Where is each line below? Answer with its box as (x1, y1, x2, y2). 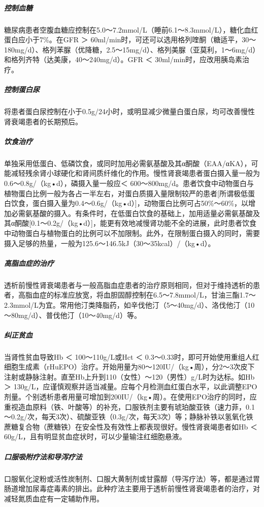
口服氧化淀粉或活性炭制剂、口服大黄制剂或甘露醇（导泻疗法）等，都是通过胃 (4, 473, 260, 484)
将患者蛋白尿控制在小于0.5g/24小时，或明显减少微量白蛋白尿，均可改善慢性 (4, 106, 255, 117)
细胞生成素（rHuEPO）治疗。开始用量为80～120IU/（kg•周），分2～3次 (4, 361, 241, 372)
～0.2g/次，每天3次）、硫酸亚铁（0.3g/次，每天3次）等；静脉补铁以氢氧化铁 (4, 411, 253, 422)
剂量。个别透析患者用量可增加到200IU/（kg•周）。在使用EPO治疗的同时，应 (4, 391, 257, 402)
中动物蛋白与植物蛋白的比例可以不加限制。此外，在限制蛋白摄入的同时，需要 (4, 228, 260, 238)
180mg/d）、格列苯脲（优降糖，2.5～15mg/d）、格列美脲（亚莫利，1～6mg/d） (4, 44, 260, 55)
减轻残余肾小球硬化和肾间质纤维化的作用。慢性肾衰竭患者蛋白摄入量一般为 (11, 168, 260, 178)
